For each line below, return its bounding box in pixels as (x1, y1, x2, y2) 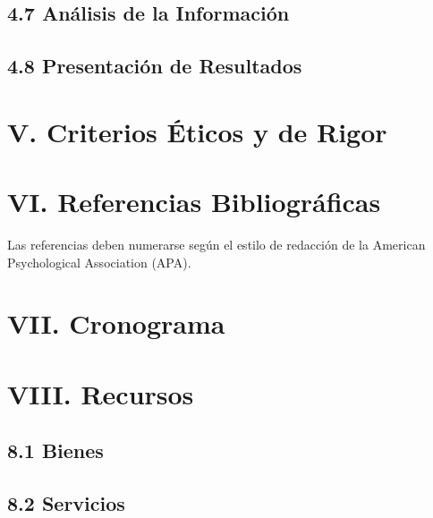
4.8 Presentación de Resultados (7, 52, 302, 80)
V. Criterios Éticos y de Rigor (7, 113, 387, 149)
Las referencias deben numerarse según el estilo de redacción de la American (7, 235, 426, 254)
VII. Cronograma (7, 305, 225, 342)
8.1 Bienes (7, 437, 104, 464)
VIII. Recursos (7, 375, 194, 412)
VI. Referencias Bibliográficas (7, 183, 381, 220)
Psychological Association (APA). (7, 252, 191, 271)
